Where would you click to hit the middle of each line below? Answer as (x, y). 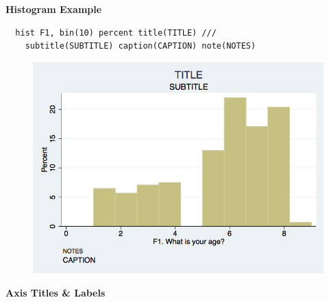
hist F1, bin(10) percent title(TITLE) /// (116, 33)
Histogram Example (54, 9)
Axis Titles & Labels (56, 292)
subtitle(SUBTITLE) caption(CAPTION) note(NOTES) (141, 46)
